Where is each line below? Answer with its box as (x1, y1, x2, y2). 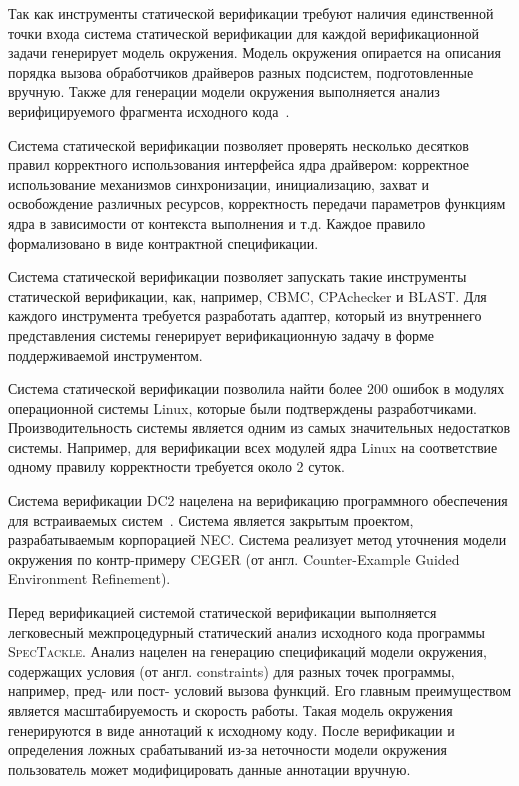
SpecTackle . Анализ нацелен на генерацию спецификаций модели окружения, (8, 641, 487, 662)
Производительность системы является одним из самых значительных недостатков (8, 417, 511, 438)
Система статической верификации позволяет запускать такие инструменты (8, 266, 467, 287)
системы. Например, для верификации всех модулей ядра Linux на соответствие (8, 436, 498, 457)
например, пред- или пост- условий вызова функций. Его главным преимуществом (8, 680, 512, 701)
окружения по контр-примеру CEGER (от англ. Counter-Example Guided (8, 548, 460, 569)
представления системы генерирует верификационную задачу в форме (8, 324, 434, 345)
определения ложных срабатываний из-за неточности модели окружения (8, 739, 447, 760)
